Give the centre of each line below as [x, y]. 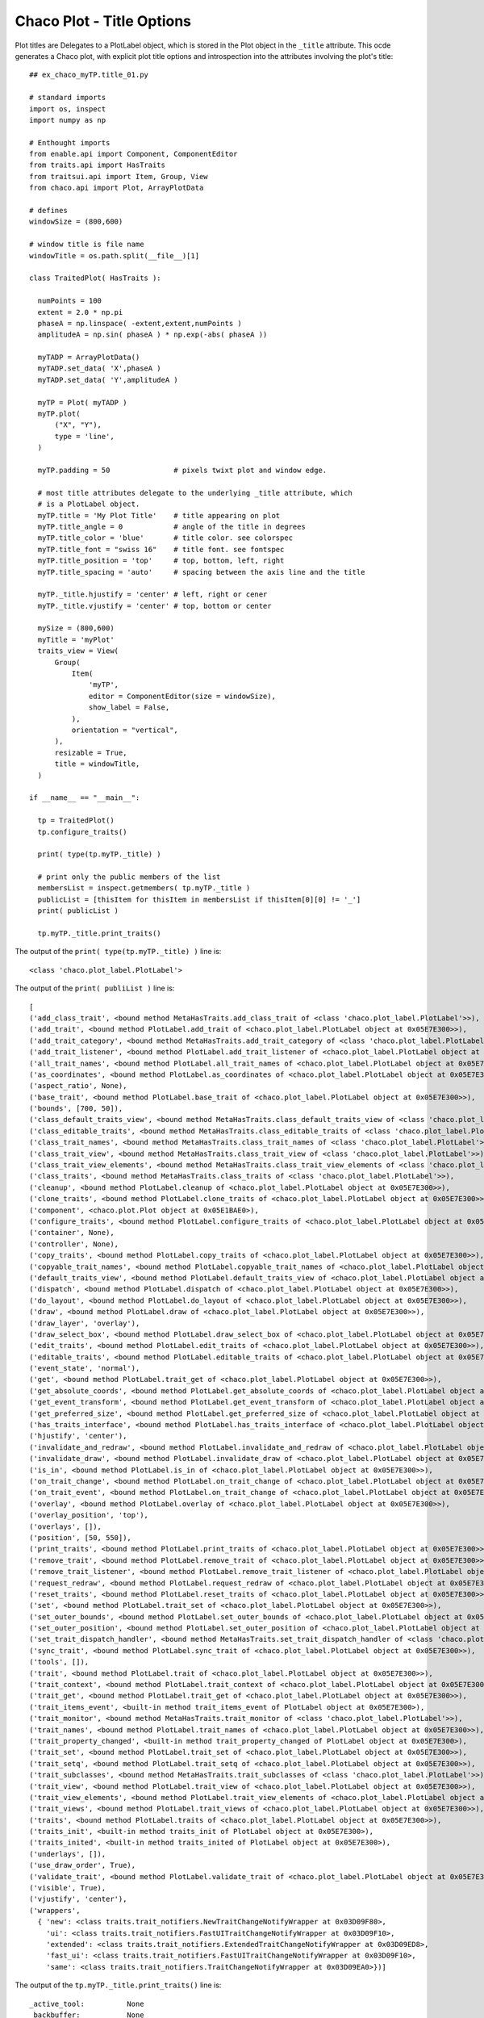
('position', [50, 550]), [81, 1537]
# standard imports [68, 98]
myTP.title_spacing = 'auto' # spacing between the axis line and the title [201, 572]
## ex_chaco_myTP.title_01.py [89, 75]
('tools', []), [59, 1662]
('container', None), [72, 1233]
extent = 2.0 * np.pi [80, 312]
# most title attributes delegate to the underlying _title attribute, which [195, 493]
